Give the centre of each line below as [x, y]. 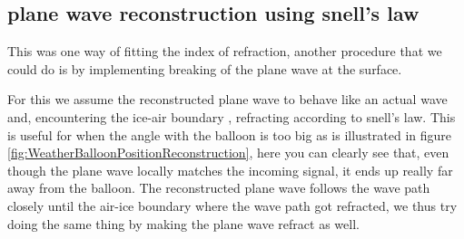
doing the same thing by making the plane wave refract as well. [183, 223]
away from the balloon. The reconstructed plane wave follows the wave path [219, 188]
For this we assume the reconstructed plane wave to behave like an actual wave [227, 99]
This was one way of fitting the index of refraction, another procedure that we [225, 51]
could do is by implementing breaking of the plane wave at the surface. [205, 68]
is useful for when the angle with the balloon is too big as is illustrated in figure [230, 134]
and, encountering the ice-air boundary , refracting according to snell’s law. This [232, 116]
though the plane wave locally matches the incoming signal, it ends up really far [230, 170]
